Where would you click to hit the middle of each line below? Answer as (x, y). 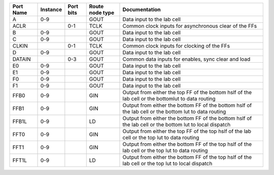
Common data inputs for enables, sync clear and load (186, 59)
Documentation (142, 9)
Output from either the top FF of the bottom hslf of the (187, 92)
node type (101, 13)
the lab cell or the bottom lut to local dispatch (177, 125)
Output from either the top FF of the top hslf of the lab (187, 131)
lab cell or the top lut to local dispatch (167, 163)
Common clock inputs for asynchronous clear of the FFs (190, 26)
